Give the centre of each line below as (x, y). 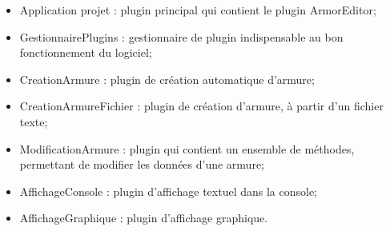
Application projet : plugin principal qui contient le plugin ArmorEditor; (198, 10)
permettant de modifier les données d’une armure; (142, 164)
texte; (34, 121)
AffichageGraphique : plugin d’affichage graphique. (144, 218)
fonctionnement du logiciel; (86, 52)
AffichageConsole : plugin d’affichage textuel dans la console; (169, 191)
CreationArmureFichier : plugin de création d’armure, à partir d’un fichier (201, 106)
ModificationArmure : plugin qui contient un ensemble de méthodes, (187, 148)
